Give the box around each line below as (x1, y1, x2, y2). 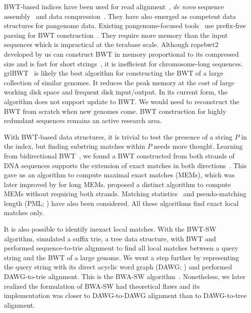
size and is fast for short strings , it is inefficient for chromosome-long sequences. (4, 58, 243, 68)
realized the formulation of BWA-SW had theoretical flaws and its (4, 281, 200, 291)
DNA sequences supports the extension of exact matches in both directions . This (4, 160, 247, 170)
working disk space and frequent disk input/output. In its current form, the (4, 87, 228, 97)
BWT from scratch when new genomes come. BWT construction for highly (4, 106, 226, 116)
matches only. (4, 207, 44, 218)
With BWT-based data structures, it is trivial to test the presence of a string (4, 131, 233, 141)
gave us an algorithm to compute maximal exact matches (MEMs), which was (4, 170, 235, 180)
